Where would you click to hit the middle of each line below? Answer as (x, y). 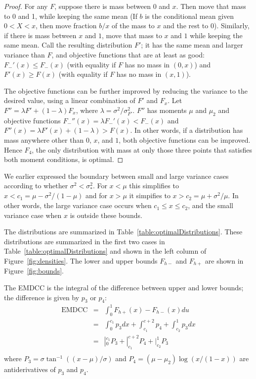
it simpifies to (150, 195)
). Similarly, (232, 26)
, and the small (211, 205)
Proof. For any (26, 6)
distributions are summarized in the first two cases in (85, 241)
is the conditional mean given (190, 16)
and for (97, 195)
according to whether (36, 186)
